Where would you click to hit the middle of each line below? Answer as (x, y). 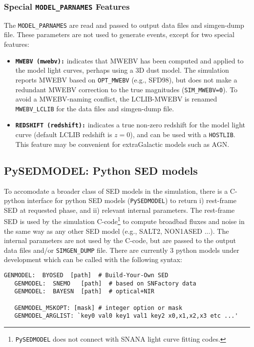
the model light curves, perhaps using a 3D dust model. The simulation (122, 70)
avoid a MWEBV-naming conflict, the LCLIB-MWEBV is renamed (116, 99)
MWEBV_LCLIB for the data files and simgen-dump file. (95, 108)
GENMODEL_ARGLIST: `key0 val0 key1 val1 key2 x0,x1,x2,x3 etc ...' (126, 316)
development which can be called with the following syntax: (93, 259)
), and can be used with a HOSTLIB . (183, 134)
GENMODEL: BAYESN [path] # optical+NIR (84, 292)
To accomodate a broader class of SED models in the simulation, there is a (116, 191)
